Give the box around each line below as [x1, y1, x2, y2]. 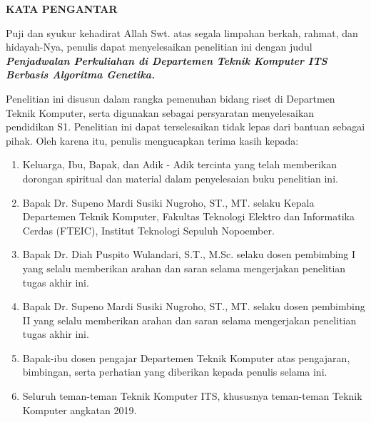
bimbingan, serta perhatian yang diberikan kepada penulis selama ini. [22, 364, 327, 379]
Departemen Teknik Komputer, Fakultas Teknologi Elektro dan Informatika [22, 209, 355, 224]
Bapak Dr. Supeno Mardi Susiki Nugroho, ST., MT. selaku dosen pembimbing [22, 299, 365, 314]
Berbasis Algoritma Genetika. [6, 67, 155, 82]
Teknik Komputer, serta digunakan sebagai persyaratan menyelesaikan [6, 105, 315, 120]
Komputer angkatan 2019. [22, 402, 137, 417]
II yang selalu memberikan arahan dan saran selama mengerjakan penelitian [22, 312, 357, 327]
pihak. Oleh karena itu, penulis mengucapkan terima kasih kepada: [6, 133, 299, 148]
